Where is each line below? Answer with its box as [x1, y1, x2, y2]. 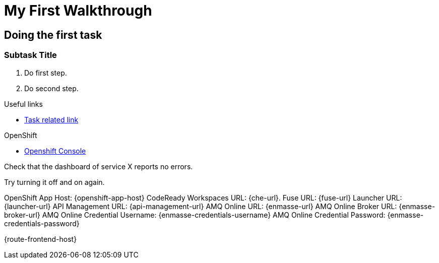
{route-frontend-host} [4, 234, 77, 243]
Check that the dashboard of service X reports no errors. [4, 162, 193, 171]
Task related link [24, 115, 79, 124]
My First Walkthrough [4, 2, 152, 19]
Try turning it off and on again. [4, 177, 105, 186]
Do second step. [24, 84, 79, 93]
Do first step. [24, 68, 67, 77]
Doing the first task [4, 28, 102, 41]
